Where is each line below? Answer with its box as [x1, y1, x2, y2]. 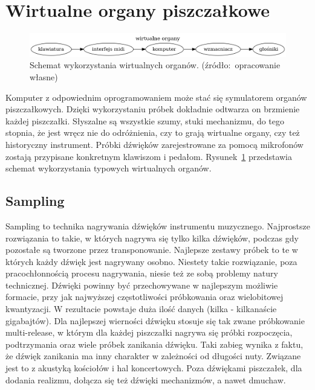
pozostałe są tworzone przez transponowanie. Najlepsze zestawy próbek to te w [5, 243, 298, 256]
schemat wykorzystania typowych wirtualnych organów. [5, 162, 212, 174]
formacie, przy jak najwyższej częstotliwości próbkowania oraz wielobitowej [5, 290, 284, 303]
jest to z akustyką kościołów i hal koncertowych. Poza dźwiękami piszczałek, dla [5, 362, 302, 374]
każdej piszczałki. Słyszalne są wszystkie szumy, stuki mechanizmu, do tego [5, 114, 284, 127]
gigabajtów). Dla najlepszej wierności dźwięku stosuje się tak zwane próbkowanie [5, 314, 305, 327]
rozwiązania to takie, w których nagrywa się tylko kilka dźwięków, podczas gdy [5, 231, 299, 244]
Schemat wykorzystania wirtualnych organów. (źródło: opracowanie [30, 59, 281, 71]
